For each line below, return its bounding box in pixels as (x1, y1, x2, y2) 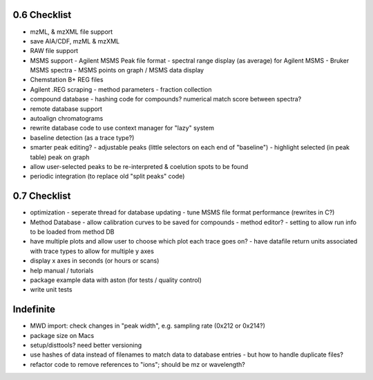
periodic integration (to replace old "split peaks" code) (30, 172, 185, 181)
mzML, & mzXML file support (30, 28, 113, 36)
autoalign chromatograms (30, 114, 104, 123)
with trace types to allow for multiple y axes (30, 247, 155, 255)
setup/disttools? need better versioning (30, 341, 142, 350)
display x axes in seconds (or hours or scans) (30, 257, 160, 265)
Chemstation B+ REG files (30, 76, 104, 84)
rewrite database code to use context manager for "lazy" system (30, 124, 214, 132)
